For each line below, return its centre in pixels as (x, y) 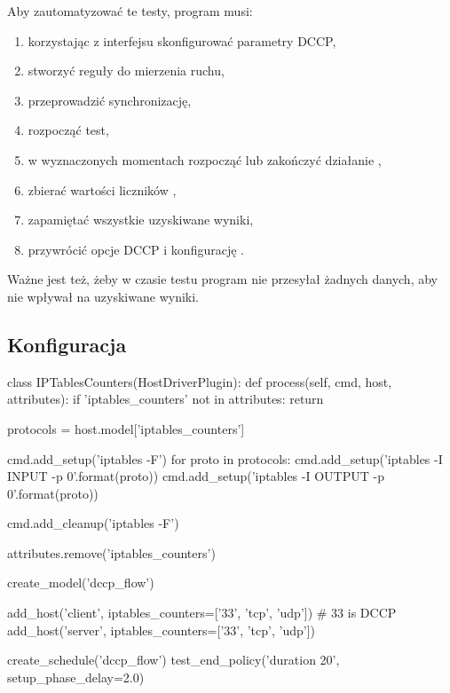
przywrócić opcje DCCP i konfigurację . (136, 249)
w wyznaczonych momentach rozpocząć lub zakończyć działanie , (205, 159)
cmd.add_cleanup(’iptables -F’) (93, 523)
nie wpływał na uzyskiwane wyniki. (103, 296)
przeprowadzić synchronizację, (110, 100)
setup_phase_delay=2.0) (76, 677)
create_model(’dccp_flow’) (81, 583)
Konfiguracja (67, 344)
